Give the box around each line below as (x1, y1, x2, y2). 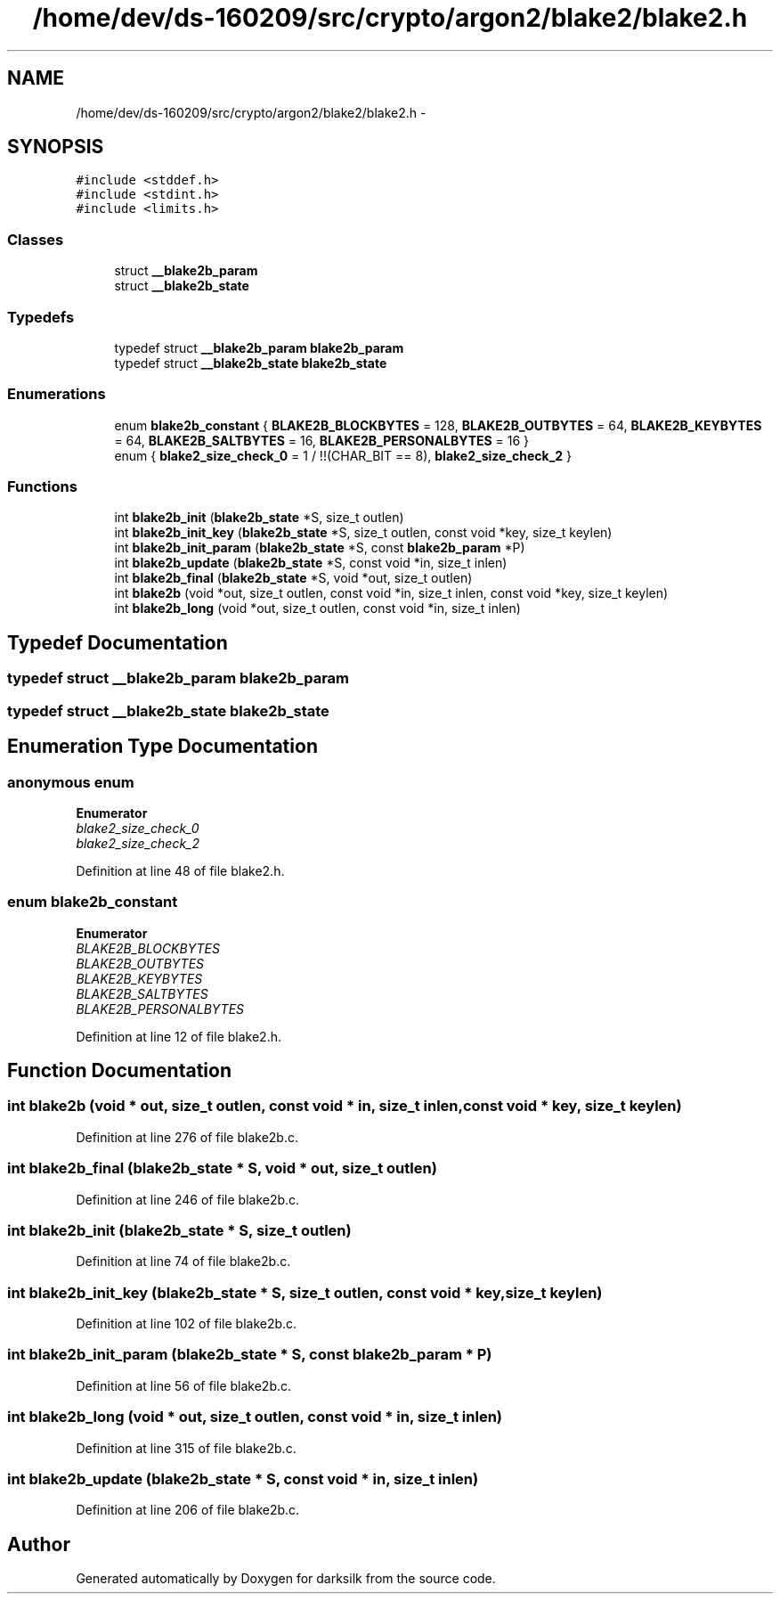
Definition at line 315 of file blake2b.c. (76, 1440, 297, 1456)
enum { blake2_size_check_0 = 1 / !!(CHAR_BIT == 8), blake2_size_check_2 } (114, 447, 573, 463)
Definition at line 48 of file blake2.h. (76, 862, 285, 878)
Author (7, 1532, 70, 1556)
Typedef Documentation (7, 631, 228, 654)
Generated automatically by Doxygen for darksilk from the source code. (76, 1571, 496, 1587)
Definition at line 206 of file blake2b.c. (76, 1502, 300, 1518)
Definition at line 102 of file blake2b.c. (76, 1316, 297, 1332)
